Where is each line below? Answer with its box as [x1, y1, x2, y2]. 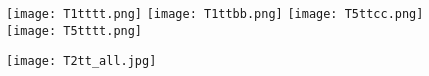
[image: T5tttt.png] [6, 23, 143, 38]
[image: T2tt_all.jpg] [6, 54, 157, 69]
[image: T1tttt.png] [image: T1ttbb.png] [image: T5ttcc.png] [6, 7, 424, 21]
